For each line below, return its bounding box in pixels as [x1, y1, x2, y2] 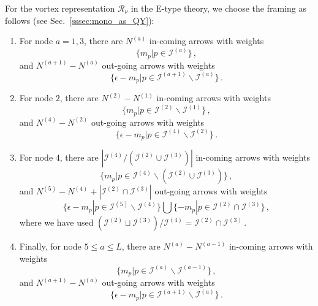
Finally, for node [19, 240, 81, 253]
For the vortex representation [5, 2, 115, 14]
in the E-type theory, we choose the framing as [131, 2, 306, 14]
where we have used [19, 216, 94, 229]
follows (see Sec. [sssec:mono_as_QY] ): [5, 13, 154, 26]
